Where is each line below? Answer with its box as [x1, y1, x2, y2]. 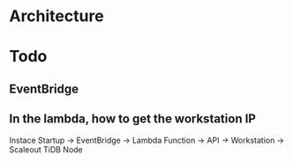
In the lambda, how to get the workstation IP [9, 112, 256, 127]
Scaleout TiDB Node [9, 144, 84, 155]
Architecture [9, 6, 104, 26]
